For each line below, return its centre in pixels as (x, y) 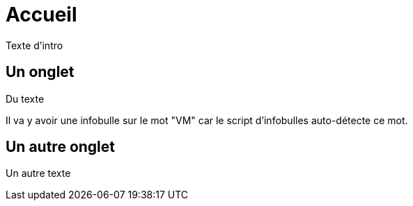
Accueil (41, 15)
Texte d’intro (34, 45)
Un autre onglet (61, 147)
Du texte (25, 98)
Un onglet (40, 72)
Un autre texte (38, 173)
